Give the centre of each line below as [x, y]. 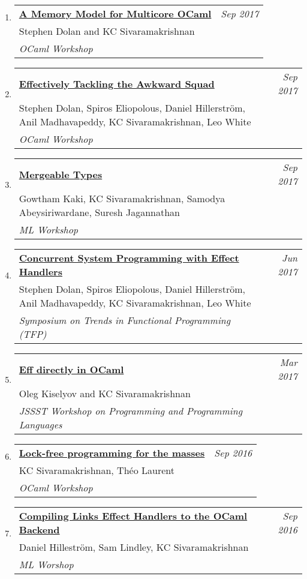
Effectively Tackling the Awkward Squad [117, 83]
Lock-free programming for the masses [112, 453]
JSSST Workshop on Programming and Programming [131, 411]
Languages [40, 424]
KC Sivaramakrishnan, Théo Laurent [97, 470]
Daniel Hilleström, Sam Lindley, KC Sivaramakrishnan [134, 547]
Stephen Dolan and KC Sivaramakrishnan [107, 31]
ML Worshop [46, 564]
